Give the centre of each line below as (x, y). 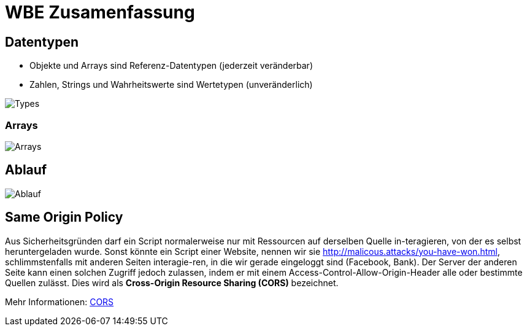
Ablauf (26, 170)
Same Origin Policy (64, 217)
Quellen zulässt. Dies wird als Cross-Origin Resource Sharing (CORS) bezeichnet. (172, 282)
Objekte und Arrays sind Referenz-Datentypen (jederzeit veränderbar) (171, 66)
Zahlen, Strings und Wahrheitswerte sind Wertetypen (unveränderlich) (171, 85)
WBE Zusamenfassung (100, 12)
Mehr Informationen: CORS (60, 302)
